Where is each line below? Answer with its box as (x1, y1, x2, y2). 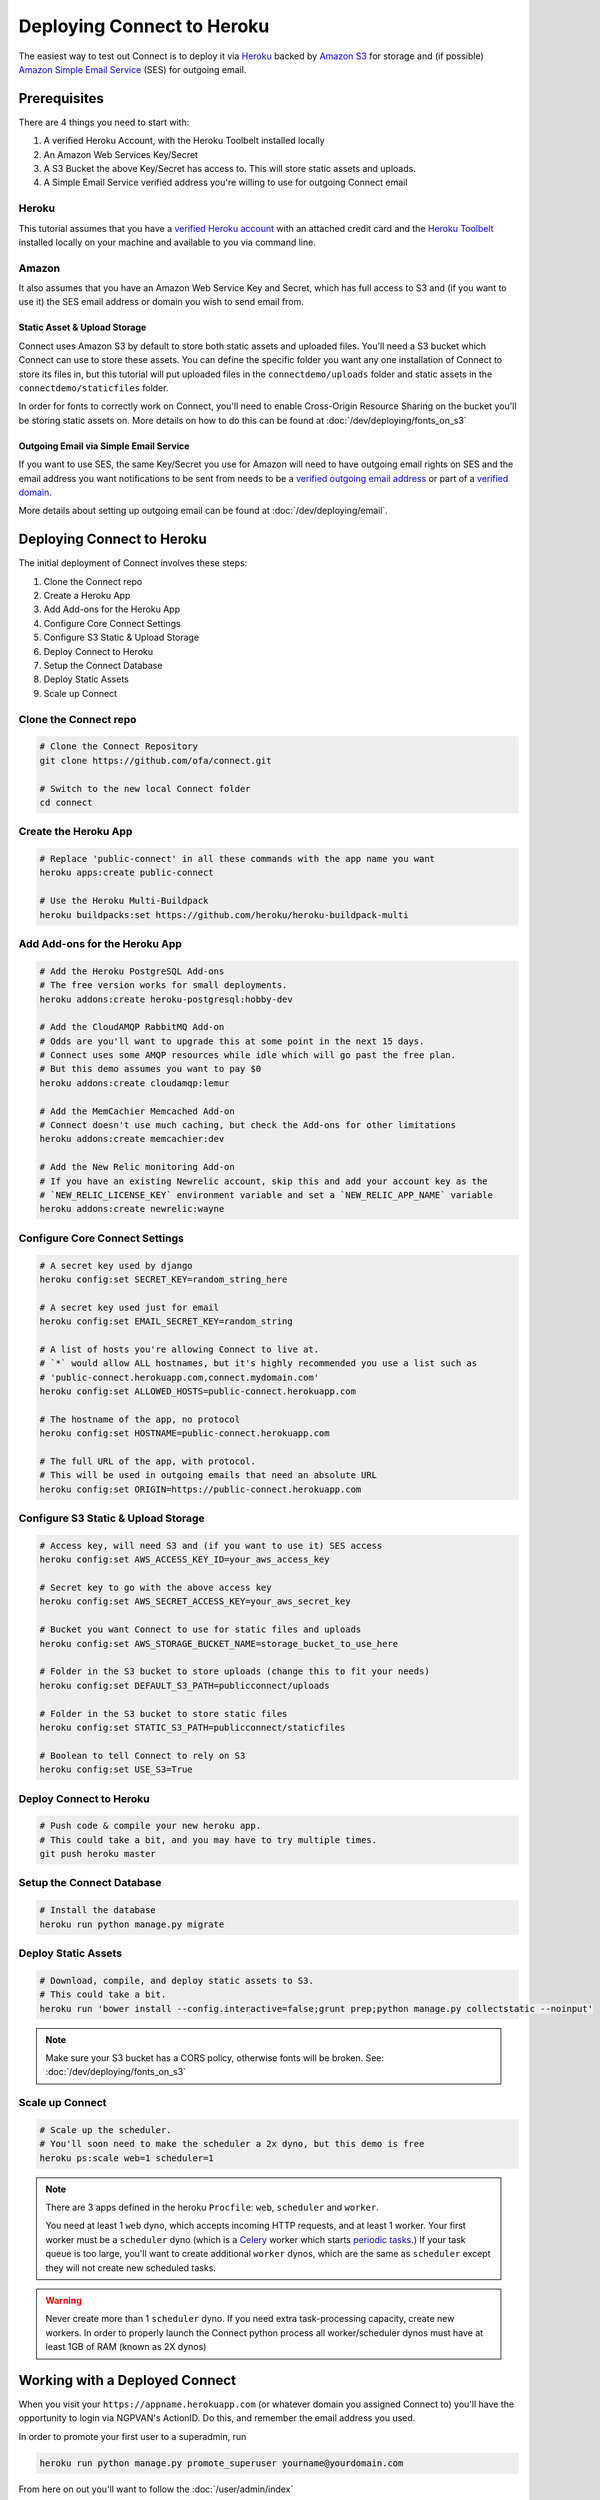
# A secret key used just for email (39, 1301, 220, 1313)
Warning (45, 2294, 82, 2306)
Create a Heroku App (43, 590, 131, 602)
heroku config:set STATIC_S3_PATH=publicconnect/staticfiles (39, 1722, 346, 1733)
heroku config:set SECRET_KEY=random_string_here (39, 1273, 288, 1285)
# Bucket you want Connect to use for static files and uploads (39, 1624, 362, 1635)
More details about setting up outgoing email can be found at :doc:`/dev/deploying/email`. (18, 505, 389, 517)
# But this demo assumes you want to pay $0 (39, 1063, 262, 1075)
